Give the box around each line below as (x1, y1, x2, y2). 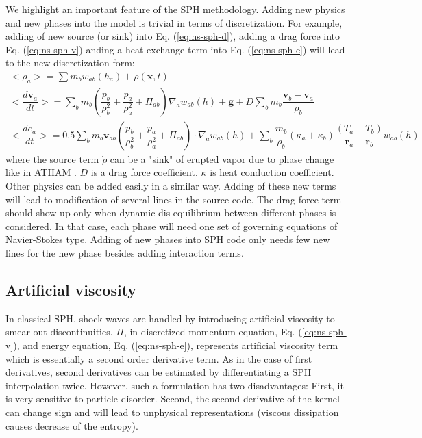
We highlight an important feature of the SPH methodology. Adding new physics (5, 2, 345, 16)
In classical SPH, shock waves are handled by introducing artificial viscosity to (5, 311, 335, 325)
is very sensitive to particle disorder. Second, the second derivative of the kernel (5, 391, 340, 406)
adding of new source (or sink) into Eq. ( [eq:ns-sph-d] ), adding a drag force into (5, 29, 340, 43)
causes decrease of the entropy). (5, 418, 138, 433)
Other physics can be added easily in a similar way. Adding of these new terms (5, 179, 336, 193)
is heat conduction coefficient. (210, 165, 334, 179)
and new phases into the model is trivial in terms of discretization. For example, (5, 15, 343, 29)
